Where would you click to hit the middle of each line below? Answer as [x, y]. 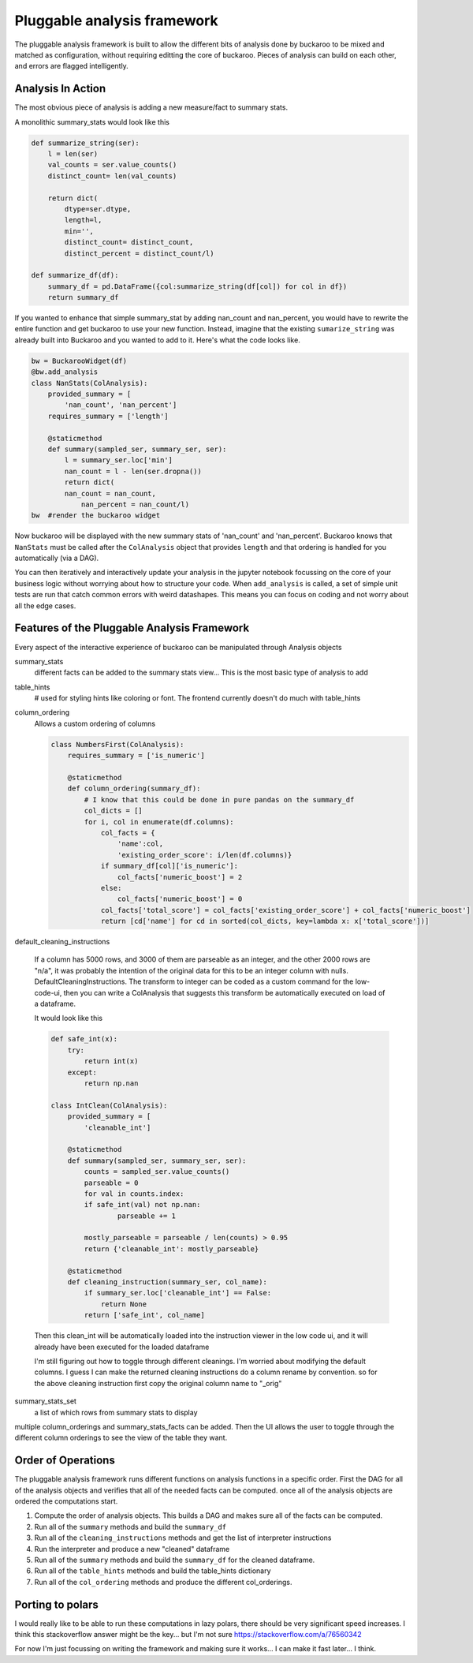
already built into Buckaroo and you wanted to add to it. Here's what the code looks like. [158, 340]
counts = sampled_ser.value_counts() [157, 1172]
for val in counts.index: [134, 1194]
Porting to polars [56, 1604]
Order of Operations [65, 1461]
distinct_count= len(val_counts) [112, 176]
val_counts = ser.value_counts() [112, 165]
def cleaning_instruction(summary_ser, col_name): [167, 1282]
